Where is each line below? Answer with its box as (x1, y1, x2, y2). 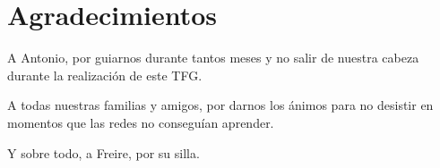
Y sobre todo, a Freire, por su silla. (7, 143, 200, 162)
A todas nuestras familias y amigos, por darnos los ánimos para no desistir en (7, 96, 434, 114)
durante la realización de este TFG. (7, 65, 203, 84)
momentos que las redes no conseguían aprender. (7, 113, 274, 131)
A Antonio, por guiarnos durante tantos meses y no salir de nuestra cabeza (7, 48, 419, 67)
